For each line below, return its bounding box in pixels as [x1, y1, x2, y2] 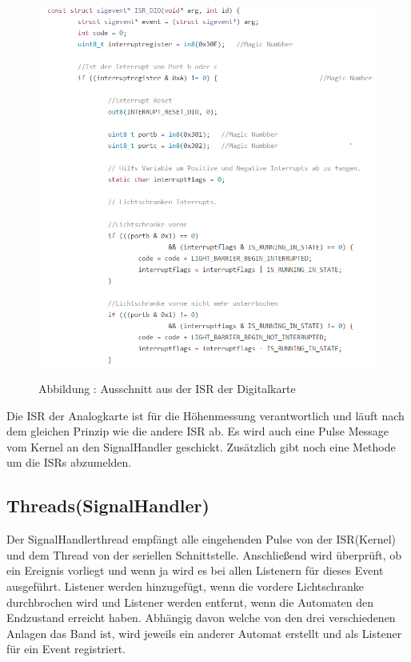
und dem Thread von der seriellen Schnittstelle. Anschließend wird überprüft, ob [6, 546, 402, 563]
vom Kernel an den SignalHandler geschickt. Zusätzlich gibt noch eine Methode [6, 438, 396, 455]
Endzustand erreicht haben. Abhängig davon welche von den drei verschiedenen [6, 609, 396, 626]
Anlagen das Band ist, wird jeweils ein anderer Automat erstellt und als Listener [6, 624, 402, 641]
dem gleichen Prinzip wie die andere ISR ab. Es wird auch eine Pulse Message [6, 423, 389, 439]
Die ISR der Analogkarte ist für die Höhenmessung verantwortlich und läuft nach [6, 407, 405, 423]
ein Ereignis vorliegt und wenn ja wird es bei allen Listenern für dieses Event [6, 562, 384, 579]
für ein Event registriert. [6, 640, 126, 657]
